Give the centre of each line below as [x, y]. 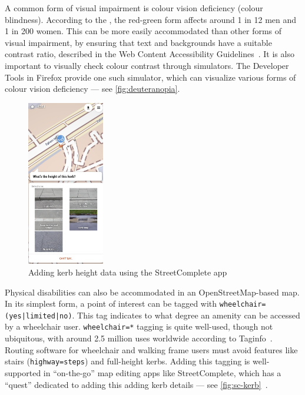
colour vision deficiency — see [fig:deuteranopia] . [92, 89]
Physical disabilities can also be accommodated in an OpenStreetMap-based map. [152, 292]
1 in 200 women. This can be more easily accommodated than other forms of [143, 31]
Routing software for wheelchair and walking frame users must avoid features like [151, 349]
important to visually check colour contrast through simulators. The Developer [147, 65]
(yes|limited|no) [39, 316]
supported [23, 372]
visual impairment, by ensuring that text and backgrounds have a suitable [138, 42]
